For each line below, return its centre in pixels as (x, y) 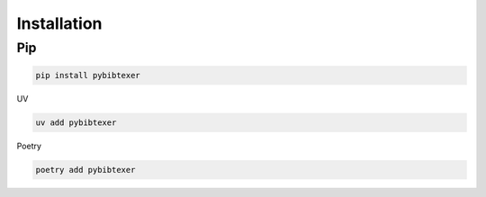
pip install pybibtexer (88, 75)
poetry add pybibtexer (85, 170)
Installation (59, 23)
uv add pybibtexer (76, 122)
